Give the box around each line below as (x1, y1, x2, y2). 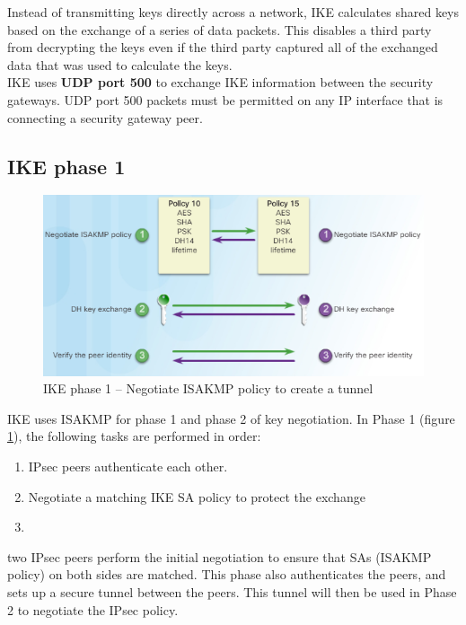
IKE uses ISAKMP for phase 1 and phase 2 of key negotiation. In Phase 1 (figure (7, 409, 455, 427)
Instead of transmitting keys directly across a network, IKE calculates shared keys (7, 3, 460, 21)
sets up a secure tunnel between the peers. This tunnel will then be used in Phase (7, 583, 457, 602)
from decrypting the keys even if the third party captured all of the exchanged (7, 38, 438, 57)
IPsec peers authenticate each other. (28, 457, 228, 476)
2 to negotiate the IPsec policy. (7, 600, 179, 619)
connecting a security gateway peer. (7, 108, 203, 127)
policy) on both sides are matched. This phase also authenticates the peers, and (7, 565, 446, 584)
